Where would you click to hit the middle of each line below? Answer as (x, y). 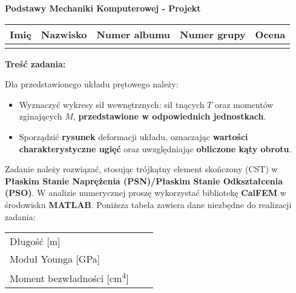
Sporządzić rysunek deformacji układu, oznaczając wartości (133, 136)
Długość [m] (35, 241)
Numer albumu (133, 34)
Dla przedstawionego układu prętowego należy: (92, 84)
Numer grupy (213, 34)
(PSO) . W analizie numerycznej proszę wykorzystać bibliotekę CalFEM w (146, 193)
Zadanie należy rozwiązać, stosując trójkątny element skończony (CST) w (141, 169)
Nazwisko (64, 34)
